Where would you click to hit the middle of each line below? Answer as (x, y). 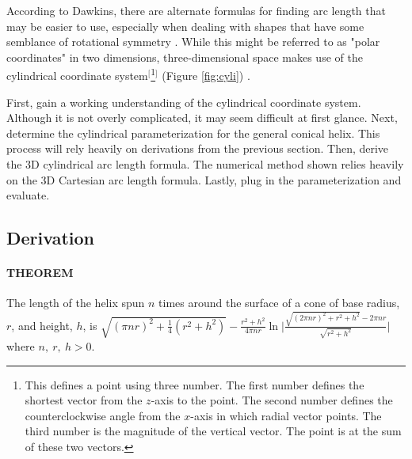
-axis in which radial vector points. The (286, 415)
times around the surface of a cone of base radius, (279, 303)
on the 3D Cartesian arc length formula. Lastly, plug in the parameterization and (204, 179)
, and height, (42, 325)
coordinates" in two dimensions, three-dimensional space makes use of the (185, 57)
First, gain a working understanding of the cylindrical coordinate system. (184, 102)
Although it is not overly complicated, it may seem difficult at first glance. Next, (202, 118)
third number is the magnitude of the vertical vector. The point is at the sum (213, 431)
